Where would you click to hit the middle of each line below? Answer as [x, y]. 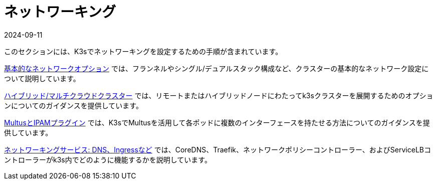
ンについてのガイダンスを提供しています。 [73, 105]
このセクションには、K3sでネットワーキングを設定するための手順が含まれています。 [143, 51]
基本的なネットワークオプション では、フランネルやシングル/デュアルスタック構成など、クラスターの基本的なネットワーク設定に [216, 68]
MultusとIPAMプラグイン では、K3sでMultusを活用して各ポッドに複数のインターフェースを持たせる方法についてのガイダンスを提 [217, 122]
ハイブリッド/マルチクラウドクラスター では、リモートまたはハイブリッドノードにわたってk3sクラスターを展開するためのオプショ [219, 95]
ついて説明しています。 [42, 78]
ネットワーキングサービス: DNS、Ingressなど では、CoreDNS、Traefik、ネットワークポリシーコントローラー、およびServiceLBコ [217, 149]
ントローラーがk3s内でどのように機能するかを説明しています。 [108, 159]
